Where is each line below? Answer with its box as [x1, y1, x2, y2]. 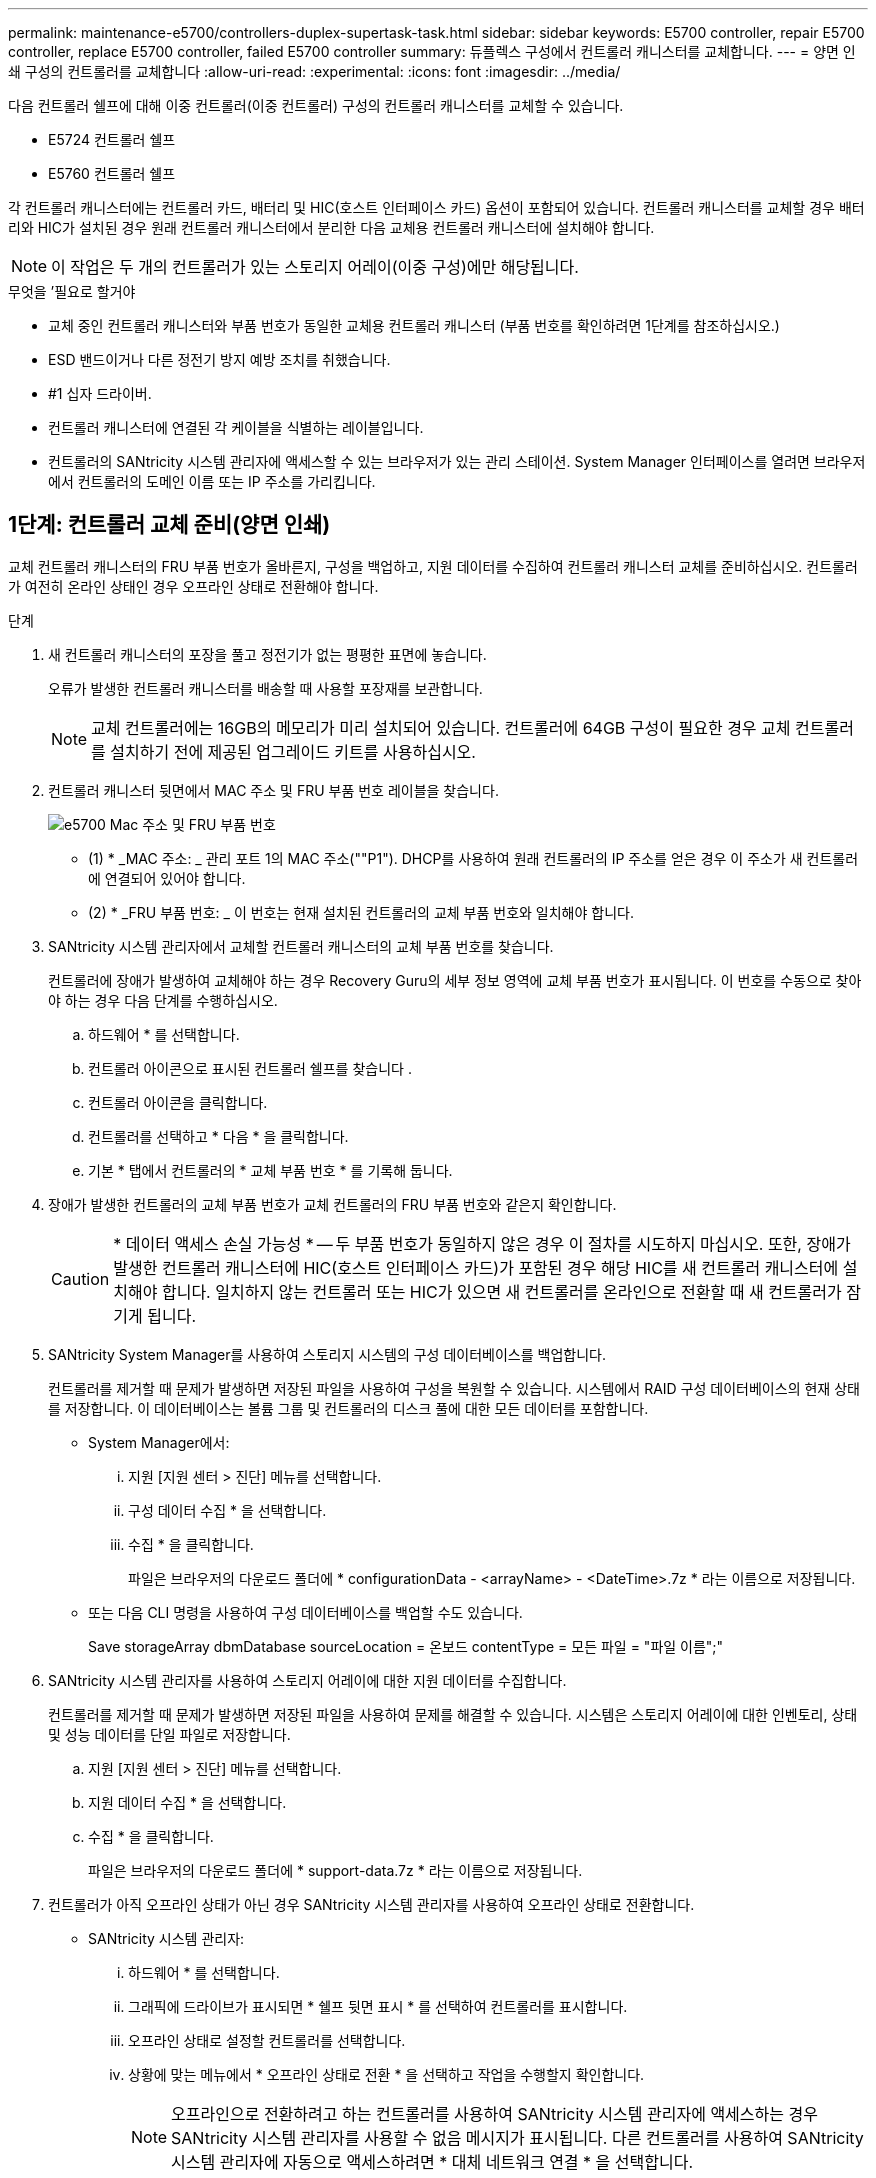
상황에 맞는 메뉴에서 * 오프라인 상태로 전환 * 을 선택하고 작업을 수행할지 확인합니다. [128, 2065, 645, 2083]
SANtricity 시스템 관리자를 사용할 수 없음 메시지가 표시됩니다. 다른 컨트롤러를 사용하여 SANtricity [171, 2127, 864, 2148]
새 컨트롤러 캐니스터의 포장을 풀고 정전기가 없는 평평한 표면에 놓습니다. [48, 645, 487, 663]
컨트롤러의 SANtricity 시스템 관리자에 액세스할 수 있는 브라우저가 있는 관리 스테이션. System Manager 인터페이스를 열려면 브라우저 [48, 453, 866, 470]
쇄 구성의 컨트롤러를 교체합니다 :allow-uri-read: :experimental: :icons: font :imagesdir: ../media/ [8, 63, 621, 80]
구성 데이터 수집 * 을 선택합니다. [128, 1501, 327, 1519]
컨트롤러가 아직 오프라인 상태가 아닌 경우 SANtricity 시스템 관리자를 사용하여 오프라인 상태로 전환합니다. [48, 1895, 695, 1913]
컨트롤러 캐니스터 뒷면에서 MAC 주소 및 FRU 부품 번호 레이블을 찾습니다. [48, 781, 499, 799]
